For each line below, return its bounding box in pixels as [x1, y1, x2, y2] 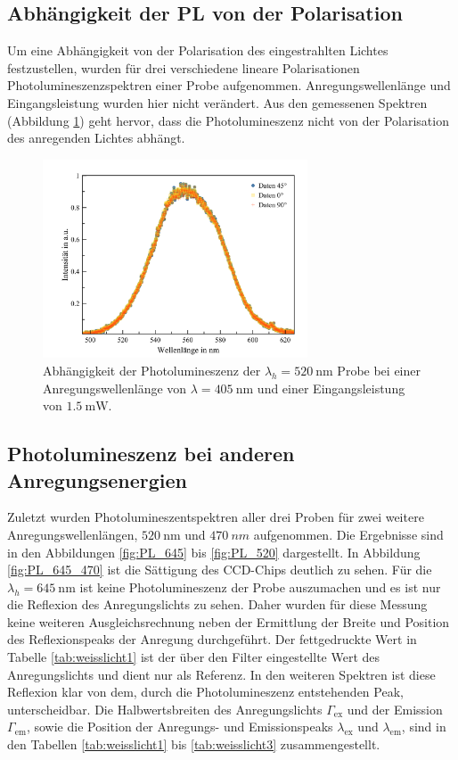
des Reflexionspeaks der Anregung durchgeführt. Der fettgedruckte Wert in [7, 630, 417, 648]
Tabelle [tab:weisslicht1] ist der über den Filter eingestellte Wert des [7, 648, 380, 666]
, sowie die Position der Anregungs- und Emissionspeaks [26, 717, 333, 736]
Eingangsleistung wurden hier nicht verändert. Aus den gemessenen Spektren [7, 93, 428, 112]
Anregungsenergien [7, 466, 187, 493]
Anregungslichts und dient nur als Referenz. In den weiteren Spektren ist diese [7, 665, 436, 683]
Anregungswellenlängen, [7, 525, 138, 543]
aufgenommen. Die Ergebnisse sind [253, 525, 444, 543]
